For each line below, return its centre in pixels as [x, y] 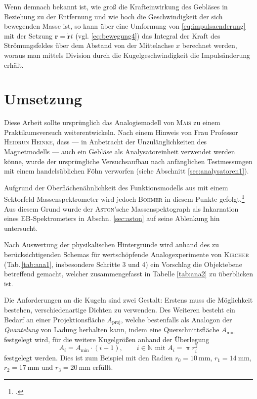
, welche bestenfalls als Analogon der [176, 319]
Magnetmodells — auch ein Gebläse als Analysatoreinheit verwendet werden [120, 152]
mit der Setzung [28, 35]
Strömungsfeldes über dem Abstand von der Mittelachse [89, 45]
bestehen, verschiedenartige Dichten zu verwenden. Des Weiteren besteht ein [120, 310]
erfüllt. [103, 367]
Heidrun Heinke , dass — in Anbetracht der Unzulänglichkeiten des [106, 142]
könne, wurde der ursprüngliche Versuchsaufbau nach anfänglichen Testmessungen [128, 161]
